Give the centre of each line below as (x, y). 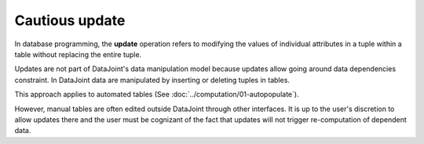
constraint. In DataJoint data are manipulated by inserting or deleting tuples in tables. (152, 80)
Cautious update (70, 20)
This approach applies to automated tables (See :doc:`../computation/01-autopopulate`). (157, 95)
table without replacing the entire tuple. (78, 54)
